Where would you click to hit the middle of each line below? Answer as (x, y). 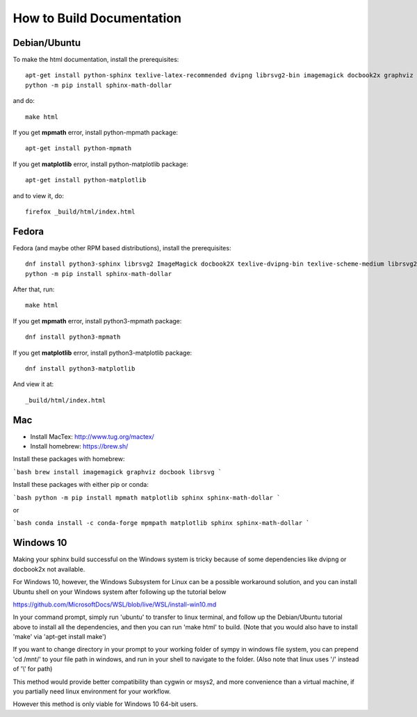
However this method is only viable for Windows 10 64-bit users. (105, 704)
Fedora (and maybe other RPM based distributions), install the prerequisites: (122, 248)
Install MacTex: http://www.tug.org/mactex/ (92, 436)
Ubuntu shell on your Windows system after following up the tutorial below (120, 592)
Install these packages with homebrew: (69, 459)
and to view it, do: (38, 195)
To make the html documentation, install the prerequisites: (96, 60)
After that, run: (34, 289)
